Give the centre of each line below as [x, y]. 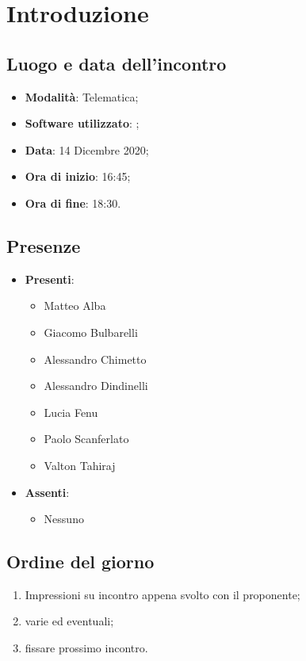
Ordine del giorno [80, 562]
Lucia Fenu [71, 412]
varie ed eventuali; [69, 621]
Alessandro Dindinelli [96, 386]
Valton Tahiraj [80, 465]
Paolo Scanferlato [86, 439]
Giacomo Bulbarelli [91, 332]
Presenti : [50, 279]
